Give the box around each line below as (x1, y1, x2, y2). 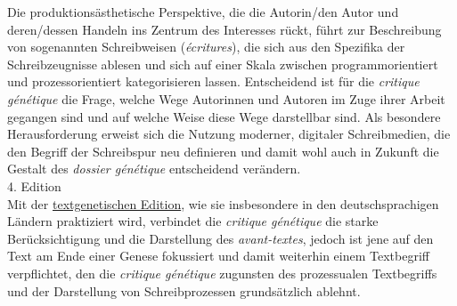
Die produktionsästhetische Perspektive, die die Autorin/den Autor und (7, 3, 399, 20)
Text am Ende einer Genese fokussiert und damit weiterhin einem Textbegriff (7, 246, 429, 265)
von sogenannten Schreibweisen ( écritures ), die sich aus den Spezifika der (7, 37, 405, 56)
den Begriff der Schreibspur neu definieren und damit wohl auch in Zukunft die (7, 141, 439, 160)
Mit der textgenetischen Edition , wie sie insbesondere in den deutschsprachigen (7, 194, 439, 213)
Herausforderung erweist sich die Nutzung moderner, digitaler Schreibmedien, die (7, 125, 451, 143)
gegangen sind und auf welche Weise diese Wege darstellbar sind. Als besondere (7, 107, 441, 125)
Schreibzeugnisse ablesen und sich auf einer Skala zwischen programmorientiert (7, 54, 438, 73)
